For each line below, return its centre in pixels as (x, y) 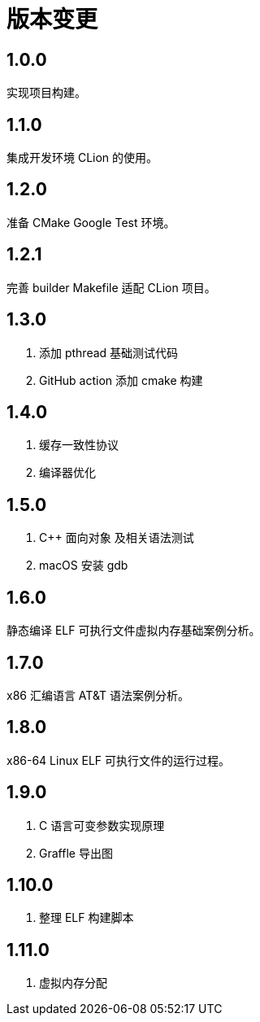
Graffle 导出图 (76, 853)
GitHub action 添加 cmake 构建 (121, 380)
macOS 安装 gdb (84, 566)
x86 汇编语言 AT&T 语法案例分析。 (98, 695)
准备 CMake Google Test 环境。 (91, 222)
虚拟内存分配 (73, 983)
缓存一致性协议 (79, 445)
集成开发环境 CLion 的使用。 (82, 158)
